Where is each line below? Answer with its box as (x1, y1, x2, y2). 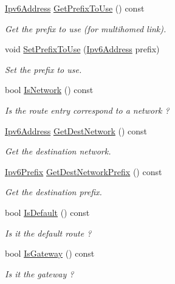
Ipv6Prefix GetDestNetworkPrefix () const (5, 165, 162, 178)
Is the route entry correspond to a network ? (5, 103, 170, 116)
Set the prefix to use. (5, 63, 82, 75)
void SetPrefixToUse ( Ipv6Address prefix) (5, 43, 160, 55)
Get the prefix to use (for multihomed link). (5, 22, 166, 35)
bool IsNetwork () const (5, 83, 94, 96)
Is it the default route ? (5, 226, 92, 239)
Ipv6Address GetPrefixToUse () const (5, 2, 145, 14)
